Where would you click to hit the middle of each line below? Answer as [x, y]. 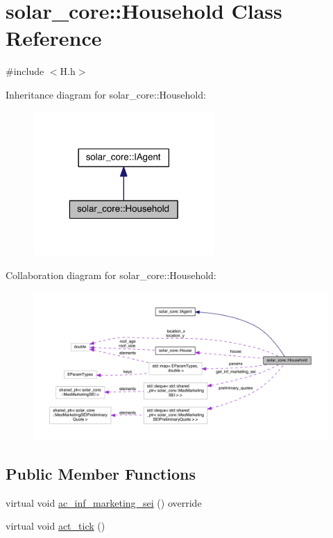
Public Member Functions [101, 473]
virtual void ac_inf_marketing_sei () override [104, 502]
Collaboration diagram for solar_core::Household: [111, 275]
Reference [54, 38]
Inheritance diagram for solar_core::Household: [106, 94]
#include [25, 71]
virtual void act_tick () [55, 526]
